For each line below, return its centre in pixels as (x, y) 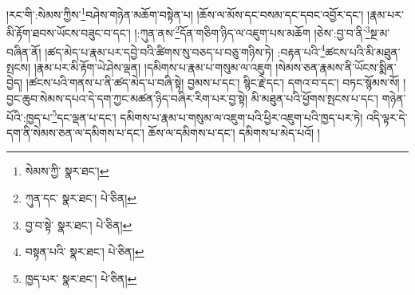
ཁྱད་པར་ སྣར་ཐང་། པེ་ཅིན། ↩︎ (81, 278)
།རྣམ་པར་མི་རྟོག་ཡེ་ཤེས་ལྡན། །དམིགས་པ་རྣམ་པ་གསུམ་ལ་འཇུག (153, 67)
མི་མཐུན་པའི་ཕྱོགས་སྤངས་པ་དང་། (315, 98)
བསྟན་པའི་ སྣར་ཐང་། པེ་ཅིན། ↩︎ (85, 252)
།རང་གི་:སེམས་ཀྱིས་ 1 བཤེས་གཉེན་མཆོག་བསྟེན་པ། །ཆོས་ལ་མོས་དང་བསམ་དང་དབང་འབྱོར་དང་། (185, 13)
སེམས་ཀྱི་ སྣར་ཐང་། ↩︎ (67, 171)
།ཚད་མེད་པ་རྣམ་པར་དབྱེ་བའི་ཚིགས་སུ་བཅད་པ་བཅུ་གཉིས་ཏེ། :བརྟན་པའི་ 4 (185, 50)
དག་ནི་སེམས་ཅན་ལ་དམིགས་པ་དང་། (75, 132)
